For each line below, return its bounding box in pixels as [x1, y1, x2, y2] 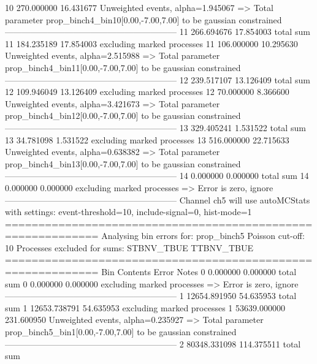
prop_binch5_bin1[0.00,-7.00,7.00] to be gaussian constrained [5, 325, 237, 338]
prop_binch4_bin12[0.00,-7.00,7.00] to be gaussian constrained [5, 109, 241, 122]
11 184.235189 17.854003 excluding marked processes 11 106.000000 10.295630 [5, 37, 298, 50]
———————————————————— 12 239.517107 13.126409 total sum [5, 73, 310, 86]
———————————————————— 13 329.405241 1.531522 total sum [5, 121, 306, 134]
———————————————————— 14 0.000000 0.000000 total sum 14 [5, 169, 309, 182]
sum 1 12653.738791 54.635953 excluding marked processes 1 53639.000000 [5, 301, 285, 314]
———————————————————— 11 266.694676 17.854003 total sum [5, 25, 310, 38]
